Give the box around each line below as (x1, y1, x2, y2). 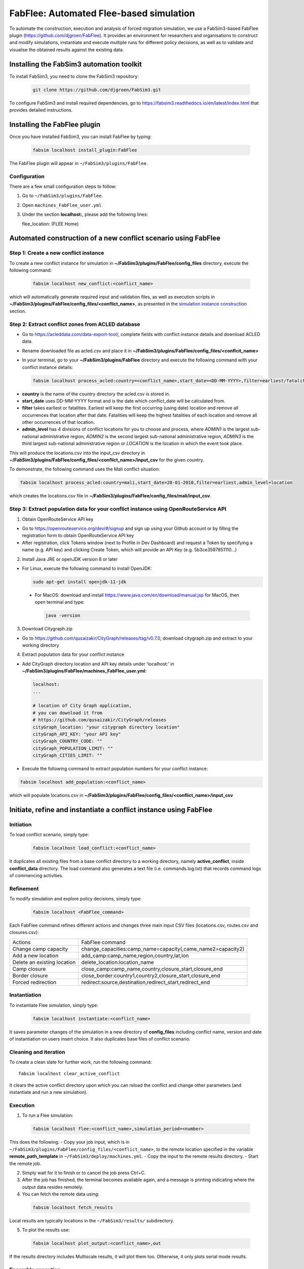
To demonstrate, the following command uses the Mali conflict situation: (9, 466, 160, 472)
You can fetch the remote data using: (22, 1191, 100, 1197)
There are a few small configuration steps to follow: (9, 183, 117, 189)
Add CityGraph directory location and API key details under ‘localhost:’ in (22, 660, 174, 667)
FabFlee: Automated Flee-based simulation (9, 8, 195, 19)
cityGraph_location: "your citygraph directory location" (32, 724, 180, 730)
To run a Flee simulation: (22, 1112, 73, 1119)
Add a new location (12, 952, 59, 959)
